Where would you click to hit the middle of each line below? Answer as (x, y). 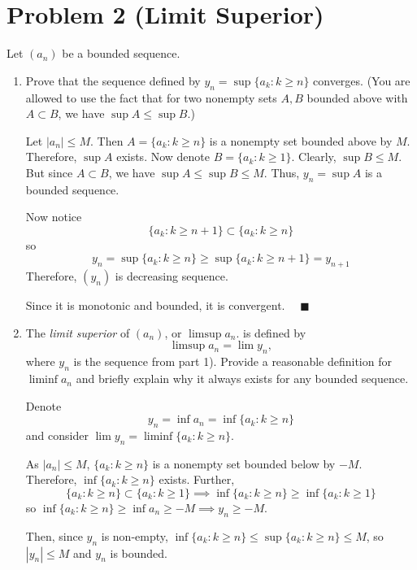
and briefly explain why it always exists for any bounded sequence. (242, 379)
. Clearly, (314, 157)
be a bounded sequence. (121, 53)
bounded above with (357, 97)
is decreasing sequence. (172, 276)
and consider (57, 435)
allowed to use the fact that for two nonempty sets (151, 97)
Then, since (54, 535)
